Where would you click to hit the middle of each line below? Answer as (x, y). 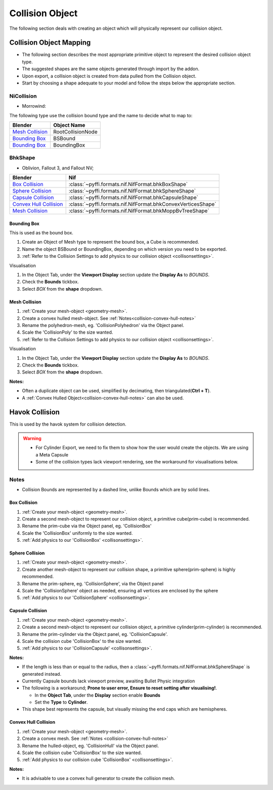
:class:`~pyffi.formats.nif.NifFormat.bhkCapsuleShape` (133, 198)
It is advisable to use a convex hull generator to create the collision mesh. (99, 778)
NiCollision (23, 96)
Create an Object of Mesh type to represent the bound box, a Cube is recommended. (110, 242)
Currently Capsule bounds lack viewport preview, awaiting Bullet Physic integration (108, 681)
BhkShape (22, 158)
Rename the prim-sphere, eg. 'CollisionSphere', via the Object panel (93, 583)
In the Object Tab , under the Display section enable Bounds (98, 695)
